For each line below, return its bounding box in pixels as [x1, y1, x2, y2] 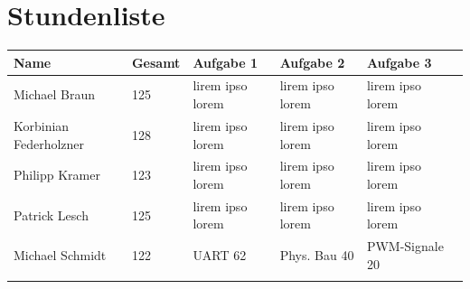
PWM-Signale [366, 237, 444, 256]
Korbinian [14, 116, 70, 135]
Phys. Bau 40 [279, 246, 354, 265]
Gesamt [131, 52, 181, 71]
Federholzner [14, 134, 85, 153]
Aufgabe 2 [279, 52, 345, 71]
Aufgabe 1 [193, 52, 258, 71]
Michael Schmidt [14, 246, 107, 265]
